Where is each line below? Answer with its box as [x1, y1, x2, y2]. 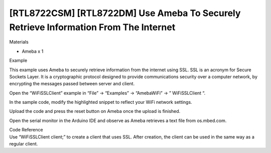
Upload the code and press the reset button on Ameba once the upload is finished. [9, 108, 181, 114]
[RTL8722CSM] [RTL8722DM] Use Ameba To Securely [9, 8, 241, 19]
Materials [9, 39, 29, 45]
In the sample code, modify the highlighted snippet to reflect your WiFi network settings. [9, 99, 193, 105]
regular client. [9, 141, 38, 147]
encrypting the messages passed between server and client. [9, 81, 135, 87]
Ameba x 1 [22, 48, 44, 54]
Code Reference [9, 127, 43, 133]
